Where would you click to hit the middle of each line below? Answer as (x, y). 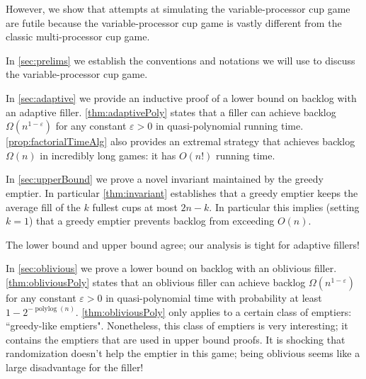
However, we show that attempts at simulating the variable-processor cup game (178, 9)
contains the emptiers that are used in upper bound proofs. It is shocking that (176, 339)
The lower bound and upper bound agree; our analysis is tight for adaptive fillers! (183, 244)
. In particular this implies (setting (284, 207)
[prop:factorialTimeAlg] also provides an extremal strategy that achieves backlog (181, 141)
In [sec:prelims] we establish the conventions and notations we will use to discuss (181, 60)
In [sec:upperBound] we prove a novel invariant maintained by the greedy (165, 179)
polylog (46, 309)
